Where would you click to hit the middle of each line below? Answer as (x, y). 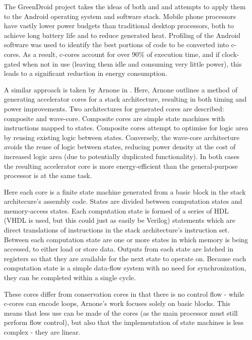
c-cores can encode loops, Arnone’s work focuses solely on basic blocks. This (117, 303)
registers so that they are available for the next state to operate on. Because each (125, 258)
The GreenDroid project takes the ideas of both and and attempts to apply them (125, 6)
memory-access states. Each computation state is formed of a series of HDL (117, 210)
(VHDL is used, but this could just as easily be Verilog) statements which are (120, 220)
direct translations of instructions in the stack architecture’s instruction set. (117, 230)
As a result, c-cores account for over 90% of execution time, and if (121, 54)
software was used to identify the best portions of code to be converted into (117, 45)
